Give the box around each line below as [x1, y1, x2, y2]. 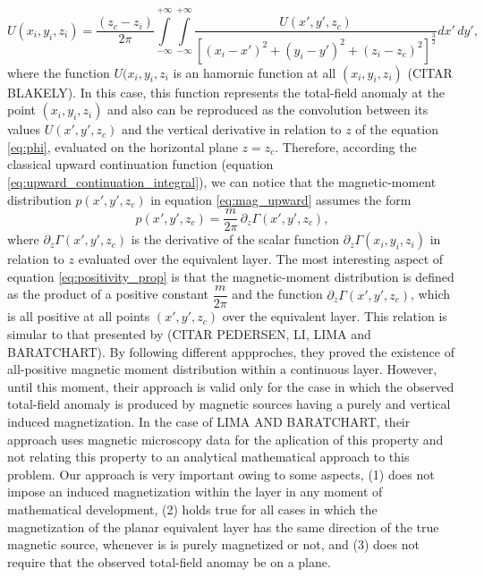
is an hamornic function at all [173, 63, 336, 81]
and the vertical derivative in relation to [122, 120, 342, 139]
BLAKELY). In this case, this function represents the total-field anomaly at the [7, 82, 445, 101]
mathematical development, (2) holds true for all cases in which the [7, 500, 378, 518]
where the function [7, 63, 110, 81]
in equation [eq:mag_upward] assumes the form [150, 190, 412, 208]
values [7, 120, 41, 139]
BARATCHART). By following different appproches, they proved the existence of [7, 342, 454, 361]
